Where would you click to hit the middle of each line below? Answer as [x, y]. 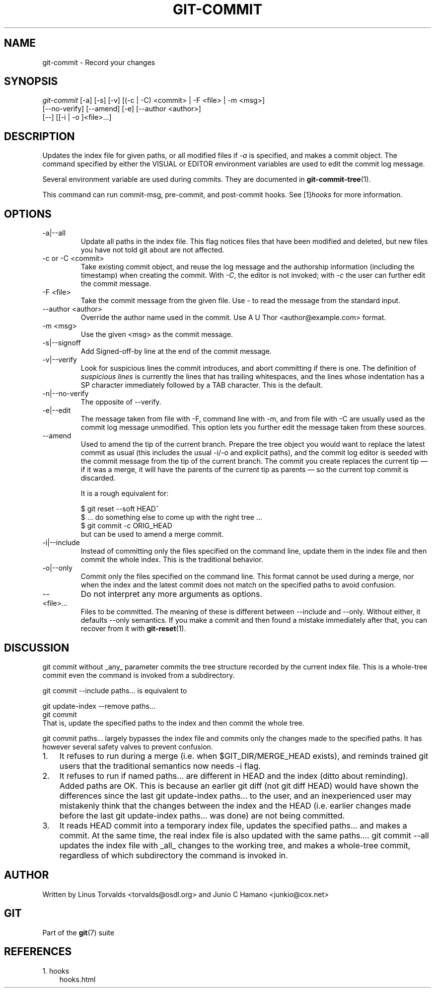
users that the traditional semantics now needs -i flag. [160, 766]
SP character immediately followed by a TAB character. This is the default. [202, 385]
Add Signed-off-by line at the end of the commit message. [176, 351]
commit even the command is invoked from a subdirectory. [139, 675]
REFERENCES [38, 952]
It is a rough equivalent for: [125, 494]
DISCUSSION [37, 648]
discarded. [98, 478]
